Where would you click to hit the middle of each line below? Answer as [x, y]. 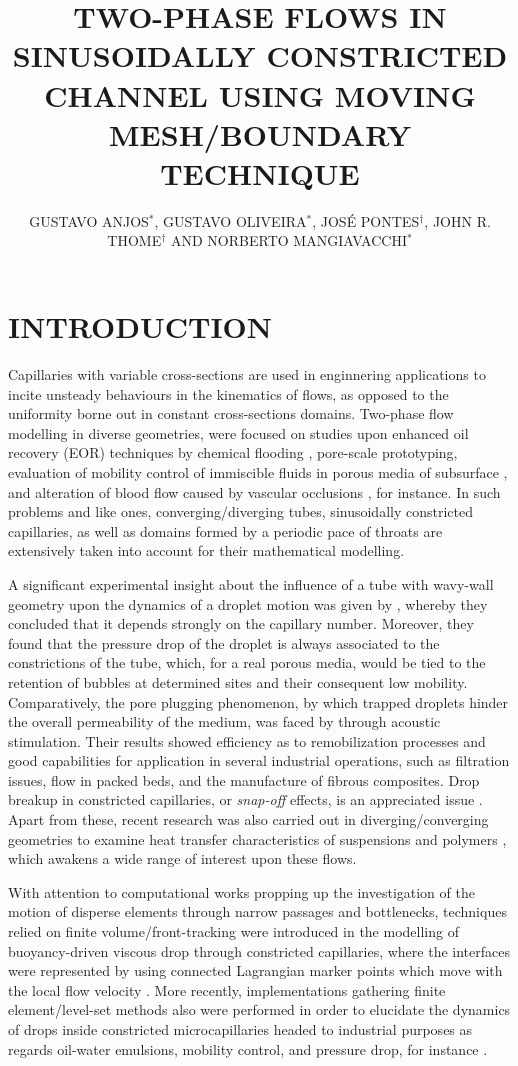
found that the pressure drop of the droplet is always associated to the [224, 642]
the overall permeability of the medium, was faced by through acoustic [224, 721]
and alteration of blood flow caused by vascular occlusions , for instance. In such [254, 491]
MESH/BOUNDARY [260, 133]
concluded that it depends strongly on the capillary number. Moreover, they [241, 623]
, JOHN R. [457, 220]
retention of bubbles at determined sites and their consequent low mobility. [238, 681]
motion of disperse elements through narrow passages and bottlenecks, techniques [257, 911]
